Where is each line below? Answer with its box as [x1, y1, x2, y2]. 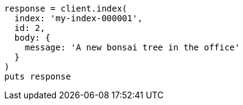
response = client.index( [4, 4, 128, 13]
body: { [14, 33, 50, 42]
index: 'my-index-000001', [14, 13, 143, 23]
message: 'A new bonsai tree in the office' [24, 42, 240, 52]
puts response [4, 72, 71, 81]
